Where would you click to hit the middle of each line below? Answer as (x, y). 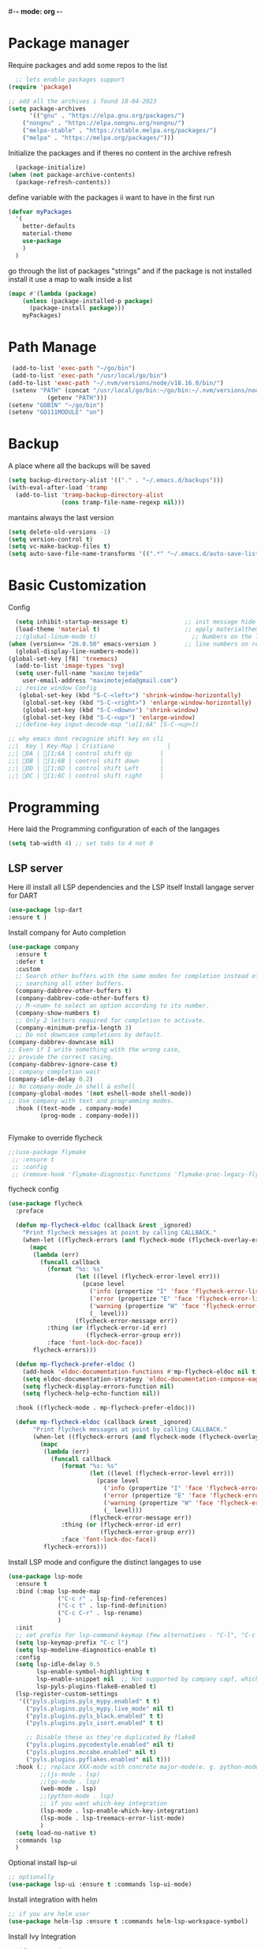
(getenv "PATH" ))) (77, 398)
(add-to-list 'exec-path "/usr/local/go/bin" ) (90, 376)
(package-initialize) (51, 167)
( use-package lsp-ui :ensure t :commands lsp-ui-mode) (100, 1885)
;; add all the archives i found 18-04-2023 (82, 101)
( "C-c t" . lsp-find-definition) (113, 1606)
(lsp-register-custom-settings (67, 1694)
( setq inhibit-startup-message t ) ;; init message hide (136, 622)
